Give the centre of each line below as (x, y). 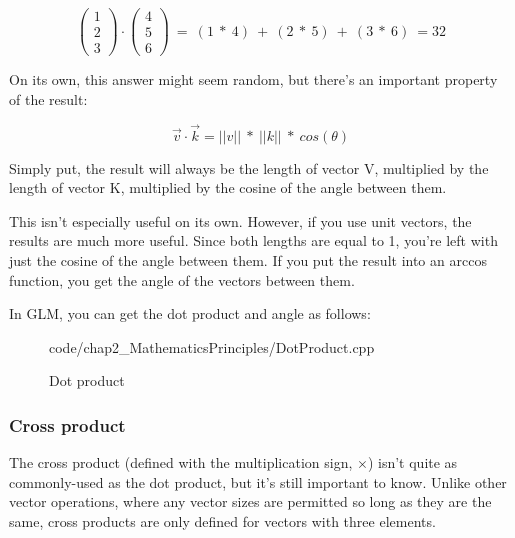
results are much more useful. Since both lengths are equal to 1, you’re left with (253, 240)
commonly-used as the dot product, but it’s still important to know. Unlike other (258, 481)
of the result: (48, 98)
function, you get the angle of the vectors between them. (182, 279)
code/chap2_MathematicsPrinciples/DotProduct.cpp (212, 346)
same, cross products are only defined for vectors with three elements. (222, 520)
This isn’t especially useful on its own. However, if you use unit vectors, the (240, 220)
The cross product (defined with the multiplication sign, (181, 462)
